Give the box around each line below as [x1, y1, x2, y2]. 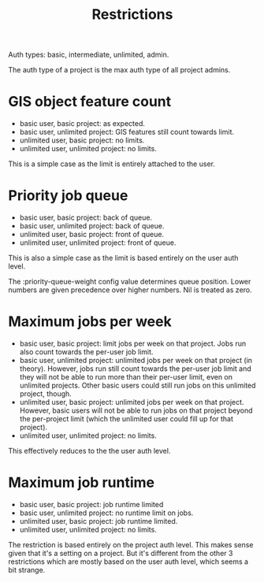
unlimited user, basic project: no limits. [19, 135, 145, 145]
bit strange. [8, 565, 46, 574]
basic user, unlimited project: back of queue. [19, 221, 165, 231]
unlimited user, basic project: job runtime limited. [19, 516, 178, 525]
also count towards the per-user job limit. [19, 347, 154, 356]
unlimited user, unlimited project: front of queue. [19, 238, 177, 247]
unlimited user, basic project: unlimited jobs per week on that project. [19, 398, 244, 406]
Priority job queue [8, 187, 128, 205]
